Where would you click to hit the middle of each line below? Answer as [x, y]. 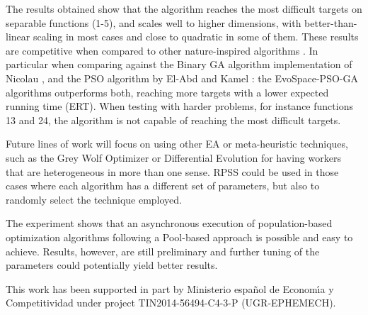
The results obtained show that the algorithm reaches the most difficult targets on [184, 9]
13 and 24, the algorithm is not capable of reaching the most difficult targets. [173, 120]
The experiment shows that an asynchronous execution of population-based [169, 223]
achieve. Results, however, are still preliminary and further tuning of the [163, 251]
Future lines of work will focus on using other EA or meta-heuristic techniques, [177, 144]
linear [18, 37]
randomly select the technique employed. [94, 199]
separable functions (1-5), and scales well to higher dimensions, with [154, 22]
